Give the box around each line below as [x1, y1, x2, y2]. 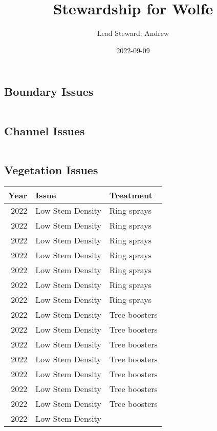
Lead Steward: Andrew [97, 28, 169, 38]
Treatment [109, 189, 153, 201]
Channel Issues [4, 122, 85, 138]
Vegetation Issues [4, 161, 98, 177]
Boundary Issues [4, 84, 94, 99]
